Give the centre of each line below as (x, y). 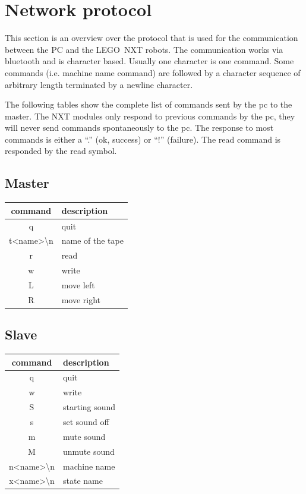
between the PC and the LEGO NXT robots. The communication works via (144, 49)
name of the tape (92, 240)
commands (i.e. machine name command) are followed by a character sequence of (153, 72)
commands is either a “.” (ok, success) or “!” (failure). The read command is (143, 139)
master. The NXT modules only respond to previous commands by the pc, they (150, 116)
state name (83, 481)
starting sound (89, 407)
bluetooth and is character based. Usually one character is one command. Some (149, 61)
